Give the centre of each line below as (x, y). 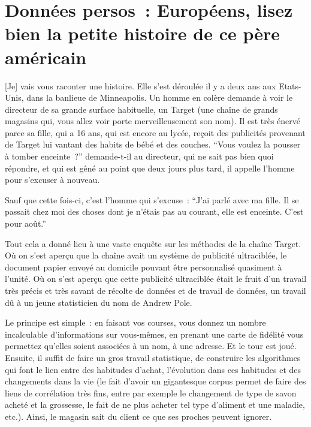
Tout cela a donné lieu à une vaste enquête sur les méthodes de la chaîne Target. (153, 243)
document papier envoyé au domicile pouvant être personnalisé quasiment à (144, 267)
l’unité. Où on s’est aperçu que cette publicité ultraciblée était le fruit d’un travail (156, 279)
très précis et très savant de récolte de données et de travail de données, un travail (155, 290)
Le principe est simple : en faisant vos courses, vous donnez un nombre (135, 322)
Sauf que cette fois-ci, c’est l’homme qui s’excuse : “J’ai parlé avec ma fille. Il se (152, 199)
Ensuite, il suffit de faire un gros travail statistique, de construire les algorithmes (153, 357)
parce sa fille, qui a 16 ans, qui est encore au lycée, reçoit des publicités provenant (155, 132)
